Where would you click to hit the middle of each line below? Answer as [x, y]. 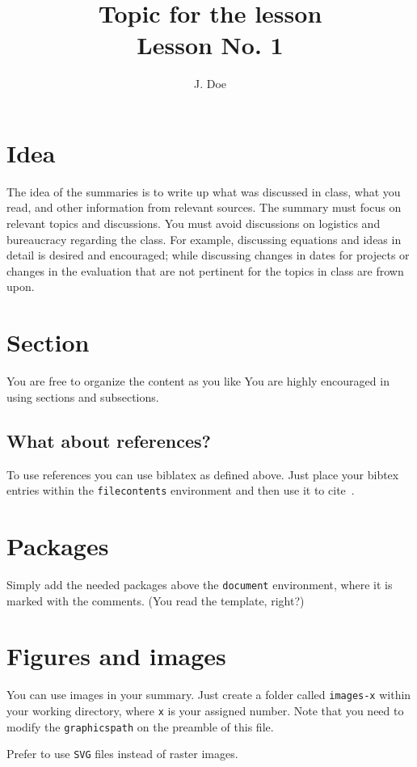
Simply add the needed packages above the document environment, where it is [200, 584]
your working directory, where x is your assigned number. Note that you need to [205, 710]
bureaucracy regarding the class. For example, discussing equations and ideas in [204, 239]
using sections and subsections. [83, 396]
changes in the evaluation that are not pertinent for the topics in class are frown [205, 270]
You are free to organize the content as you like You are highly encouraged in [198, 381]
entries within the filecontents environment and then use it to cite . [181, 490]
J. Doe [210, 84]
